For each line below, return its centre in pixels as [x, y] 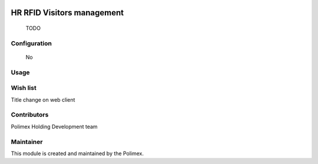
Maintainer [27, 142]
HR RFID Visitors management [67, 13]
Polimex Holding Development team [54, 126]
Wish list [24, 88]
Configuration [32, 43]
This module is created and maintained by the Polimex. [77, 153]
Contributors [30, 115]
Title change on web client [43, 99]
